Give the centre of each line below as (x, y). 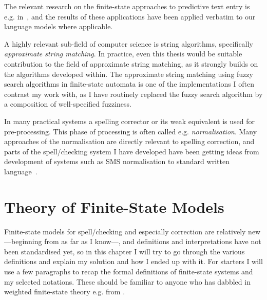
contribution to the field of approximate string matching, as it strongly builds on (131, 63)
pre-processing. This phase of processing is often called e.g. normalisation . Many (131, 131)
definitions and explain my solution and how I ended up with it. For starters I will (133, 261)
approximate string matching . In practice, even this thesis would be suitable (123, 54)
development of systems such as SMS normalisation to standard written (117, 161)
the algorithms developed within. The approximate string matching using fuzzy (129, 74)
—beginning (23, 241)
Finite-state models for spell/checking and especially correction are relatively (125, 231)
